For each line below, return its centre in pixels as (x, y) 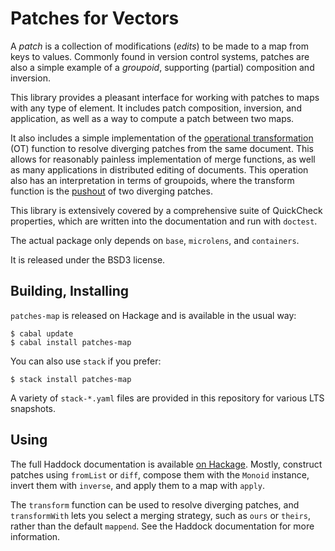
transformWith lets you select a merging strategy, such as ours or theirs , (160, 515)
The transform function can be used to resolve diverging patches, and (155, 504)
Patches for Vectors (95, 18)
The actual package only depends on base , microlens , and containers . (155, 240)
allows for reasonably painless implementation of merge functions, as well (163, 159)
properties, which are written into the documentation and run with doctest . (164, 221)
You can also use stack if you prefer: (86, 361)
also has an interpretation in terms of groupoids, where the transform (152, 180)
